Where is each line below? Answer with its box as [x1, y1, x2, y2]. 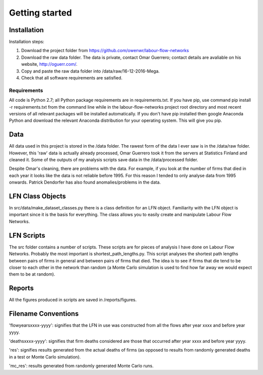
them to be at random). [9, 271, 56, 277]
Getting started [9, 7, 72, 18]
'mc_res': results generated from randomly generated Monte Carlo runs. [9, 363, 154, 369]
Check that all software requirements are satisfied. [21, 75, 123, 81]
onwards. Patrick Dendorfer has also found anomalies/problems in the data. [9, 179, 161, 185]
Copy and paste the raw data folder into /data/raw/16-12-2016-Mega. [21, 68, 160, 74]
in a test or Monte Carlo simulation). [9, 354, 81, 360]
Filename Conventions [9, 310, 79, 318]
